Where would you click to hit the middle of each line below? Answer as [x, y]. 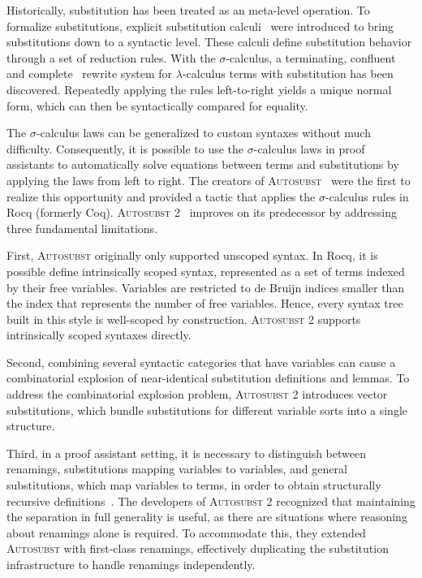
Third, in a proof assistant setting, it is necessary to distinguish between [186, 453]
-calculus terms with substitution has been [288, 73]
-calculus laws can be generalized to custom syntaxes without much [203, 133]
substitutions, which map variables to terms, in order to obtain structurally [194, 485]
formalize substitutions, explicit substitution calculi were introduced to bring [200, 26]
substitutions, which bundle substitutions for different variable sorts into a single [207, 410]
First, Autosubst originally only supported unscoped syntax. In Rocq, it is [192, 255]
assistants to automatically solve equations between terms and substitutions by [203, 164]
